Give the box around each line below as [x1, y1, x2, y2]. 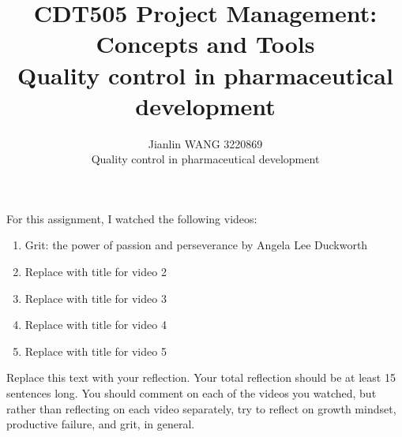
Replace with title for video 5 [24, 342, 167, 359]
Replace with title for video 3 [24, 289, 167, 306]
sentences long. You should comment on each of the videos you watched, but [6, 385, 377, 402]
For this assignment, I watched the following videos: [6, 210, 257, 226]
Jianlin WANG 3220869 [148, 135, 263, 151]
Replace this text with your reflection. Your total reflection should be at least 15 [6, 369, 396, 386]
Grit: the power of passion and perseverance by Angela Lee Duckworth [24, 237, 368, 253]
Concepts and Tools [96, 28, 315, 60]
